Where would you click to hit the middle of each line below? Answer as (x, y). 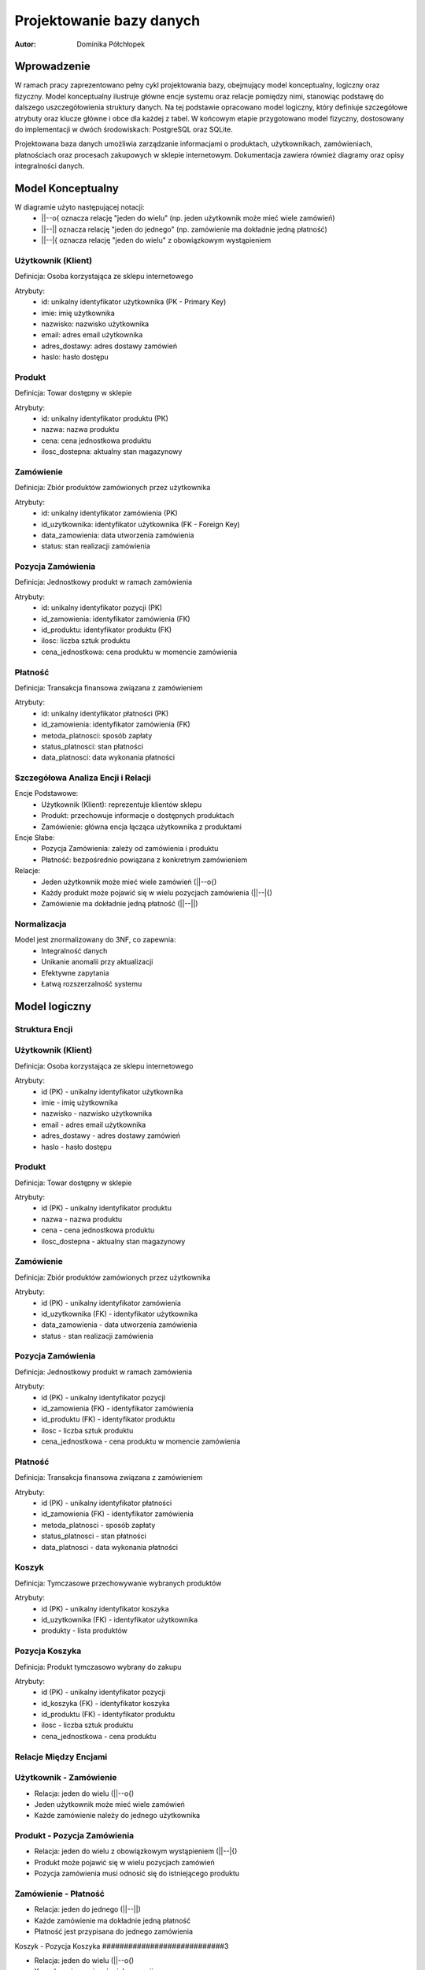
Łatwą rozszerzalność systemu (92, 984)
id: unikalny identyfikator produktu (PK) (105, 418)
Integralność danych (74, 950)
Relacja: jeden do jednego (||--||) (88, 1909)
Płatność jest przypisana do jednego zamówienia (113, 1931)
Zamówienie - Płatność (60, 1894)
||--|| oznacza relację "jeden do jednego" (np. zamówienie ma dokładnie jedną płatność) (185, 229)
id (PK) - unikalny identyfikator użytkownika (112, 1091)
